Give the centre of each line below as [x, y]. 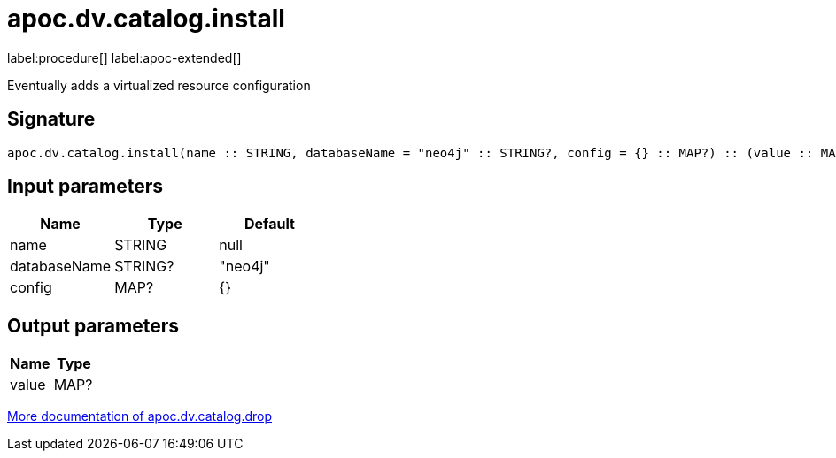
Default [270, 224]
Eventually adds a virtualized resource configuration [159, 85]
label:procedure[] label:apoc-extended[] [124, 57]
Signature [51, 119]
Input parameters [85, 187]
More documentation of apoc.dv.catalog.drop [139, 416]
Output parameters [93, 325]
